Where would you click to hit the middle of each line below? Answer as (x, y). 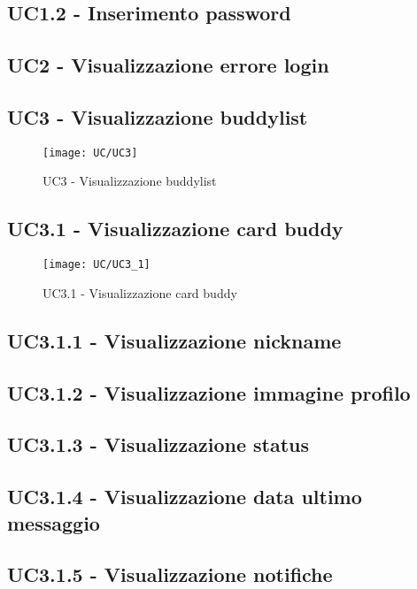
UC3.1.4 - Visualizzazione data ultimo (185, 497)
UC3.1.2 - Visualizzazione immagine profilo (209, 392)
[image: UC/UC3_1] (97, 265)
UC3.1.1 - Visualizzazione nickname (174, 340)
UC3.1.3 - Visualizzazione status (158, 444)
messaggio (54, 522)
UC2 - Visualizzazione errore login (168, 65)
